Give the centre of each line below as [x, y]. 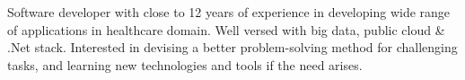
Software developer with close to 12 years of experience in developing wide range [229, 12]
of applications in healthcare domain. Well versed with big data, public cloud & [226, 29]
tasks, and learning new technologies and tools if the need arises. [185, 64]
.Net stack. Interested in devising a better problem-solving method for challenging [232, 47]
